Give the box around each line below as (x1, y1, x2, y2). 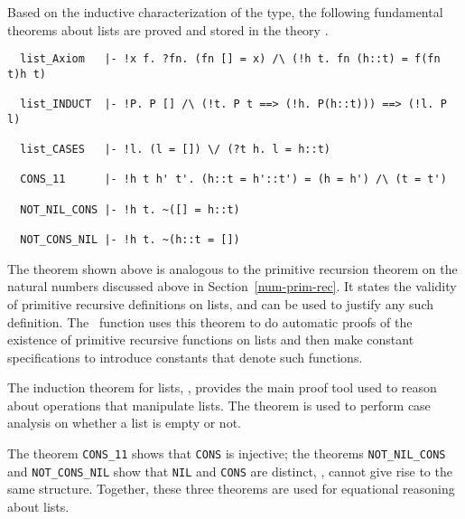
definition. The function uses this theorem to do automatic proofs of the (7, 312, 413, 331)
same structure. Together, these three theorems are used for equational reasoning (7, 479, 455, 498)
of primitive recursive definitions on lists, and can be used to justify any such (7, 294, 434, 313)
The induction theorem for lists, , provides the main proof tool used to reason (7, 378, 437, 397)
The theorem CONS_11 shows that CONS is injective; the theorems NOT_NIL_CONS (7, 444, 446, 463)
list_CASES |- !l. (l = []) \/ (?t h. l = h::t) (20, 143, 330, 156)
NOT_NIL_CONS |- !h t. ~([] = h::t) (20, 203, 240, 216)
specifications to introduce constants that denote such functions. (7, 347, 363, 366)
